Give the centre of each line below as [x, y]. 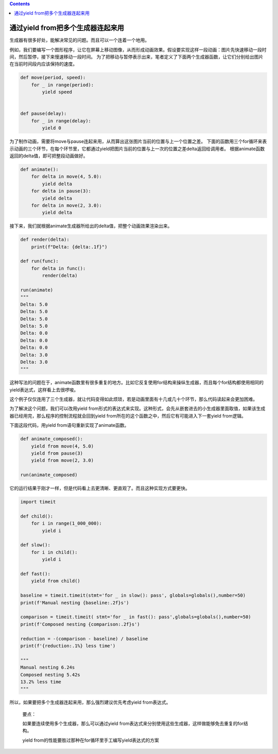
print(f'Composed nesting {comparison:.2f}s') [80, 624]
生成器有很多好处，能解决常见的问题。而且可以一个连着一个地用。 [79, 40]
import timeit [38, 502]
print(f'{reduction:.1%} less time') [68, 646]
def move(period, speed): [53, 78]
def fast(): [36, 574]
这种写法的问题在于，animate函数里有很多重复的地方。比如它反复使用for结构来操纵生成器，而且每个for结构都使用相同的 [137, 383]
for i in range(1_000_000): [67, 524]
